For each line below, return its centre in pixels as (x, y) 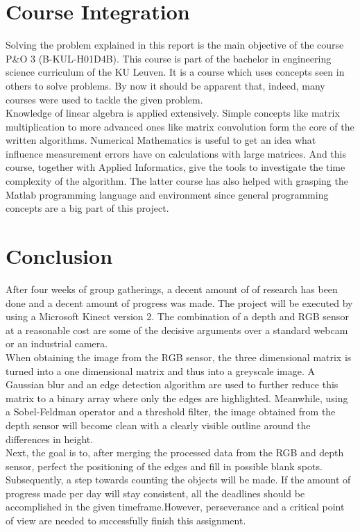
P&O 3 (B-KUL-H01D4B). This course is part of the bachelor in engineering (169, 58)
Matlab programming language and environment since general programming (167, 194)
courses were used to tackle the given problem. (104, 99)
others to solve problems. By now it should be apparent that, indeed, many (165, 85)
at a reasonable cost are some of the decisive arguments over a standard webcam (177, 330)
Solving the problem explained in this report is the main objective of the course (175, 45)
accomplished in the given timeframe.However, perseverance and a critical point (175, 507)
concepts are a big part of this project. (87, 208)
